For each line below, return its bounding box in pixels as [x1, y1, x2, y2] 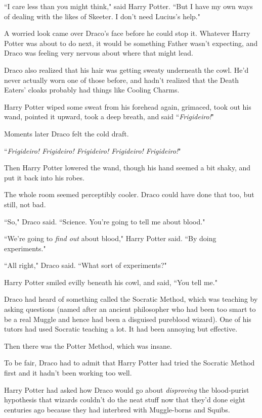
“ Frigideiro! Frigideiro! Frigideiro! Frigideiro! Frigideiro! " [4, 145, 181, 156]
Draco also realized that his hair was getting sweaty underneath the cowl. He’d [4, 64, 249, 75]
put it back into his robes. [4, 172, 84, 182]
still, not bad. [4, 199, 46, 209]
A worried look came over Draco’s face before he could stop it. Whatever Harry [4, 28, 250, 38]
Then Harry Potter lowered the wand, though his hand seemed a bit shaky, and [4, 162, 251, 173]
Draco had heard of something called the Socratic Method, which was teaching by [4, 294, 258, 304]
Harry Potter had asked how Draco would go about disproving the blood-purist [4, 384, 249, 395]
